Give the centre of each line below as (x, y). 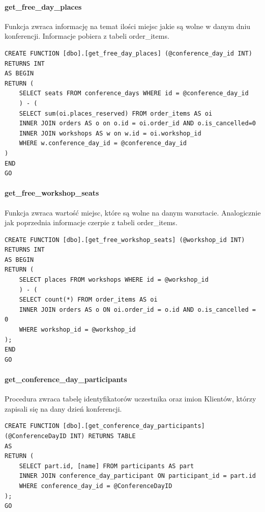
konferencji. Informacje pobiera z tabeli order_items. (87, 36)
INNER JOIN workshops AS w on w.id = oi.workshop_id (110, 133)
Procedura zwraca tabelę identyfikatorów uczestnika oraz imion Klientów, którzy (130, 399)
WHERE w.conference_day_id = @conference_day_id (103, 143)
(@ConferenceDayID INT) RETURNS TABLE (70, 436)
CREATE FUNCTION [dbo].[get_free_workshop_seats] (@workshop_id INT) (125, 240)
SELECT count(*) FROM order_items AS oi (88, 300)
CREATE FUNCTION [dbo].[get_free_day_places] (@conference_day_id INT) (128, 53)
